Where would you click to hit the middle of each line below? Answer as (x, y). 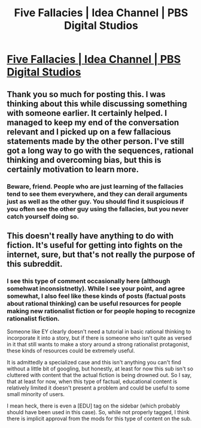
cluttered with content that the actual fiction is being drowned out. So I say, (99, 375)
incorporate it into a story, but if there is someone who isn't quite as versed (99, 338)
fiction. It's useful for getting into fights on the (95, 245)
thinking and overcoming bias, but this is (84, 160)
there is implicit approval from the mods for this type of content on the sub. (99, 419)
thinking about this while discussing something (97, 104)
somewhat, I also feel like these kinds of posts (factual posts (96, 296)
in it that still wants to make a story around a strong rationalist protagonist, (98, 345)
